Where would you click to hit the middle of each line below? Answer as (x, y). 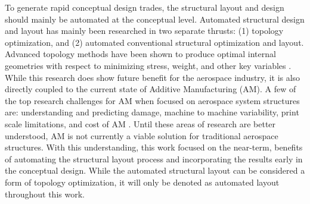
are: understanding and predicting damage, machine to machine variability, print (152, 112)
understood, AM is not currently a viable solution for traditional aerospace (142, 135)
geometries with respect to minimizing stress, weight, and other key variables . (148, 65)
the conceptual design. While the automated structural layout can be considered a (155, 170)
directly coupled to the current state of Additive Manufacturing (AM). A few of (151, 89)
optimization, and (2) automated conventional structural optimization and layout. (154, 42)
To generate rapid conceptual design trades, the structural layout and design (145, 7)
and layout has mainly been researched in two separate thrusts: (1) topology (144, 31)
